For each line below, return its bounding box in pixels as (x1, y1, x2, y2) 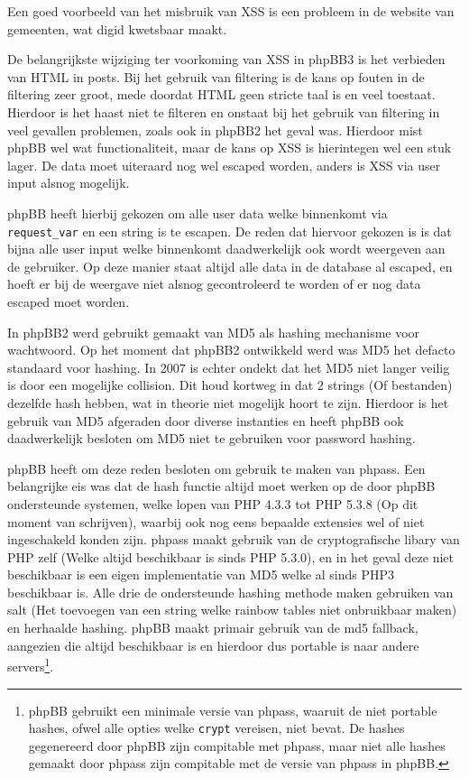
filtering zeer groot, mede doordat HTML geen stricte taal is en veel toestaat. (7, 85, 436, 104)
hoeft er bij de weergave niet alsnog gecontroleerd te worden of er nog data (7, 274, 421, 293)
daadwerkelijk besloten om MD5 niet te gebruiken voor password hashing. (7, 429, 416, 448)
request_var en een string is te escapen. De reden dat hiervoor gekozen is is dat (7, 221, 452, 240)
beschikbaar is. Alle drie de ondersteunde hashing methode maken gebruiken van (7, 582, 454, 601)
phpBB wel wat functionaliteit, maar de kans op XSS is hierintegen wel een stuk (7, 138, 452, 157)
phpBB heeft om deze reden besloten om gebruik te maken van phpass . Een (7, 458, 426, 477)
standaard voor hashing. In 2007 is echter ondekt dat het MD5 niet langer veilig (7, 357, 450, 376)
